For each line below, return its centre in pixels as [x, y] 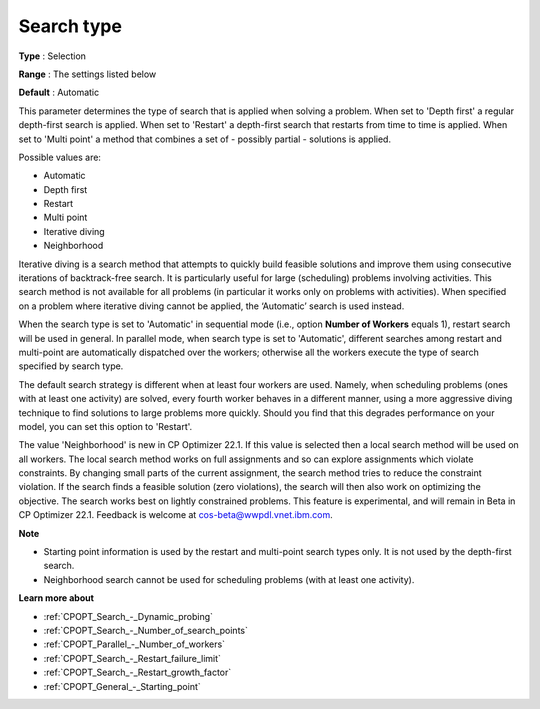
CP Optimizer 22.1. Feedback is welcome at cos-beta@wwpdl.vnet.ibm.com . [176, 515]
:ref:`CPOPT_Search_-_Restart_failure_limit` [132, 658]
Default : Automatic [59, 92]
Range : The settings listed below [87, 74]
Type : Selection [52, 56]
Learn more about [56, 598]
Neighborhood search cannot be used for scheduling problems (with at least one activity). [229, 579]
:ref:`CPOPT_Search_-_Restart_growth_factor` [137, 672]
